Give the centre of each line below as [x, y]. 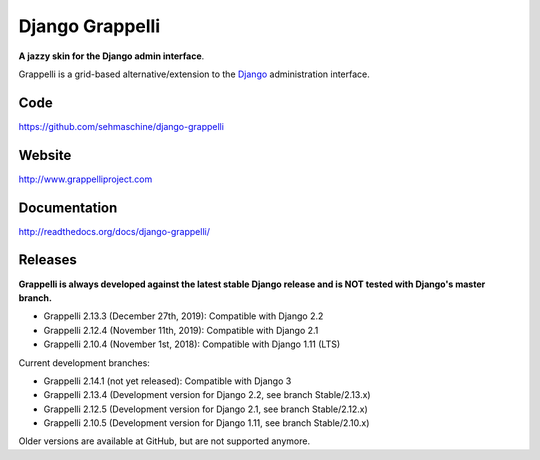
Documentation [68, 207]
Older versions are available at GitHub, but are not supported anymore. [164, 441]
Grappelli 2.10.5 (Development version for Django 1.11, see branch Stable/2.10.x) [206, 423]
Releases [47, 260]
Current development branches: [84, 362]
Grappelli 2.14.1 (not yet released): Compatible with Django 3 [167, 381]
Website [45, 155]
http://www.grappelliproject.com [85, 179]
